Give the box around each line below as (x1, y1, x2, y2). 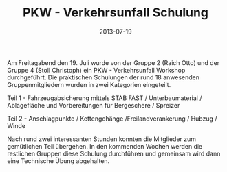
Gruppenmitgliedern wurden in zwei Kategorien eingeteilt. (7, 80, 171, 88)
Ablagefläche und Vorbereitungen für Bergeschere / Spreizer (7, 101, 180, 109)
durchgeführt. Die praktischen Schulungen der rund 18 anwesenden (7, 73, 200, 82)
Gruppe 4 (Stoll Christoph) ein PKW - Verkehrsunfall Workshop (7, 66, 186, 74)
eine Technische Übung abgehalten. (7, 156, 110, 165)
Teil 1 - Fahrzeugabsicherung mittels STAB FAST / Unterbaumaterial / (7, 94, 202, 102)
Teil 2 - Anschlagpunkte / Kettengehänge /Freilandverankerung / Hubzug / (7, 114, 218, 123)
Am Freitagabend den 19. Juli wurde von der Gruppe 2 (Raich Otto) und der (7, 58, 220, 66)
